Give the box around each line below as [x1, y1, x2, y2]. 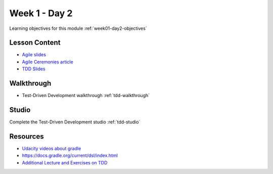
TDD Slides [22, 66, 45, 72]
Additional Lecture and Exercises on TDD [22, 159, 108, 165]
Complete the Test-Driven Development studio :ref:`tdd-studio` [9, 119, 141, 125]
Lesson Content [9, 38, 61, 47]
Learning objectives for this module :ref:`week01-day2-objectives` [9, 25, 147, 31]
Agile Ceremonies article [22, 59, 73, 65]
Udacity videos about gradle [22, 145, 81, 151]
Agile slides [22, 52, 47, 58]
